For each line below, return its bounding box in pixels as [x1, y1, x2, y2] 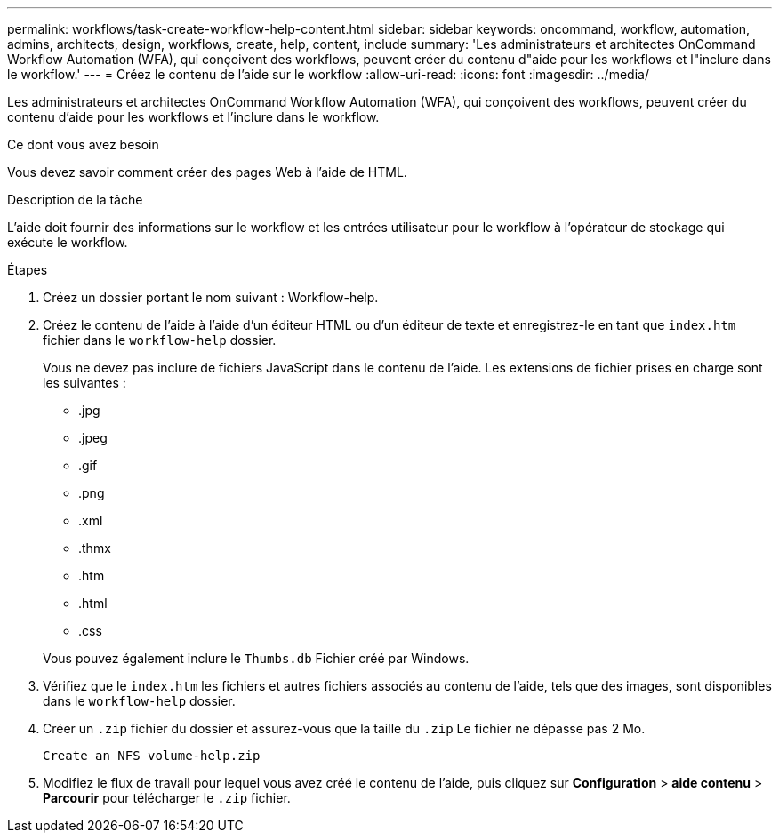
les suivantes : [43, 375, 126, 390]
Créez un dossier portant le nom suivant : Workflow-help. [43, 290, 379, 305]
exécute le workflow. [7, 235, 128, 250]
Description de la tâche [7, 192, 143, 207]
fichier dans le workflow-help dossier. [43, 332, 277, 348]
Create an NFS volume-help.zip [43, 748, 261, 763]
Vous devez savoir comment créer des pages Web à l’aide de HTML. [7, 164, 407, 180]
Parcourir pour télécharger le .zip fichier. [43, 790, 291, 805]
